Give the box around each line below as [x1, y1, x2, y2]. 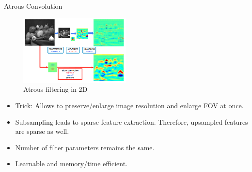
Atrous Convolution [4, 1, 63, 11]
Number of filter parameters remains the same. [15, 142, 155, 152]
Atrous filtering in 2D [23, 84, 88, 94]
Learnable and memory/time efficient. [15, 158, 128, 169]
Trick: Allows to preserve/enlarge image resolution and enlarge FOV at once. [15, 100, 244, 110]
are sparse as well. [15, 126, 69, 136]
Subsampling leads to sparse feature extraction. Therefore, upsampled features [15, 116, 248, 127]
